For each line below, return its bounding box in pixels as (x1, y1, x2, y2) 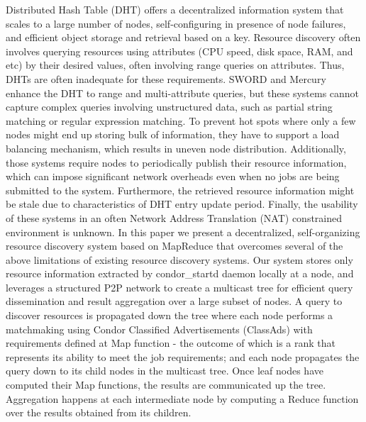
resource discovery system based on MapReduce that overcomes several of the (6, 238, 343, 253)
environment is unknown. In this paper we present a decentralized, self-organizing (6, 224, 360, 239)
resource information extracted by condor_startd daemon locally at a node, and (6, 266, 354, 281)
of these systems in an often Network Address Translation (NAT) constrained (6, 210, 343, 225)
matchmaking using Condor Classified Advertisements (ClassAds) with (6, 321, 313, 336)
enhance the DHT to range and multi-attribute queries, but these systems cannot (6, 85, 360, 100)
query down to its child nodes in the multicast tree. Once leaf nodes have (6, 363, 323, 378)
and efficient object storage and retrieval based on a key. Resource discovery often (6, 30, 361, 45)
